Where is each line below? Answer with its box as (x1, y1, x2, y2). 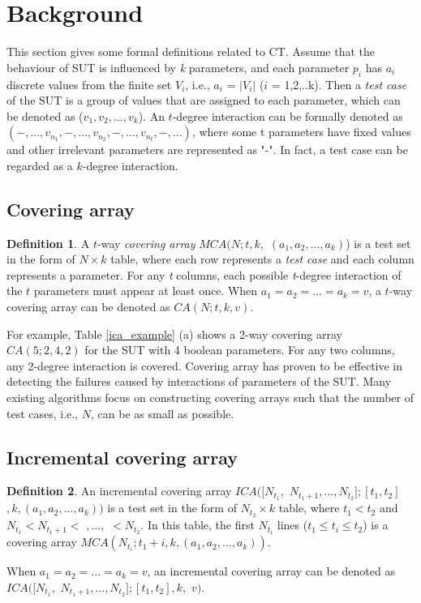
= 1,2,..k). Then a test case (271, 75, 407, 92)
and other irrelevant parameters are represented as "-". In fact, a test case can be (6, 141, 408, 158)
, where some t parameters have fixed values (191, 123, 411, 140)
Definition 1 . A (6, 234, 90, 251)
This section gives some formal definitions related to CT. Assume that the (6, 43, 376, 60)
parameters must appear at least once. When (33, 282, 258, 299)
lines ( (277, 516, 308, 533)
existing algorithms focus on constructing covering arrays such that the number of (6, 389, 414, 406)
